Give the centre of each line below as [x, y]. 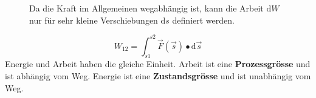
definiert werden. [203, 20]
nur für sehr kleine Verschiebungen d [98, 20]
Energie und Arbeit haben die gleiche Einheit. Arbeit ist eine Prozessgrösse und [158, 64]
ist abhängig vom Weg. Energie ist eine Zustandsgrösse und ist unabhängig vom [158, 76]
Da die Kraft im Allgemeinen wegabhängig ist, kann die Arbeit [146, 8]
